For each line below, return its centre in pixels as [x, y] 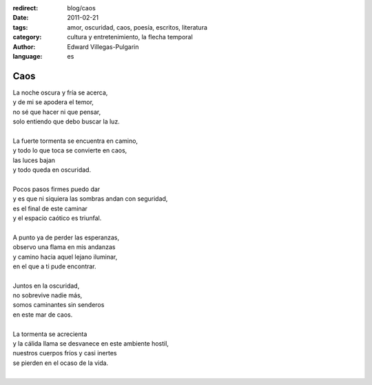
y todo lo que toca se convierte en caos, [70, 150]
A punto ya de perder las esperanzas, [66, 237]
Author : [24, 47]
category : [27, 37]
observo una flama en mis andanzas [64, 247]
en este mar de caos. [43, 315]
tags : [20, 27]
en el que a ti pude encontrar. [54, 266]
